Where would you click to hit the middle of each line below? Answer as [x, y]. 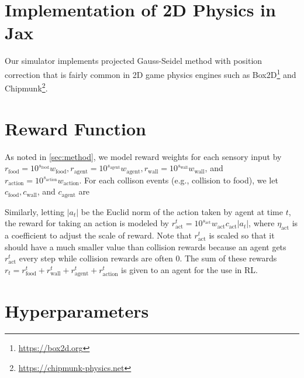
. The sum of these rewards [228, 258]
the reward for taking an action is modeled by [87, 223]
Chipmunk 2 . [26, 87]
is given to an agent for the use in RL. [190, 269]
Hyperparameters [77, 311]
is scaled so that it [242, 235]
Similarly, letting [34, 211]
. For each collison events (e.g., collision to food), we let [179, 180]
